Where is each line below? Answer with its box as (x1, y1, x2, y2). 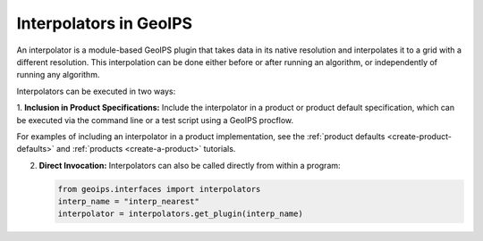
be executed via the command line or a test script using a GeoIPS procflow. (16, 114, 294, 125)
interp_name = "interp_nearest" (57, 196, 200, 207)
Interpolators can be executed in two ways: (16, 86, 176, 96)
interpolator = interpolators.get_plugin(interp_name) (57, 209, 303, 219)
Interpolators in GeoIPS (16, 13, 192, 33)
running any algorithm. (16, 70, 100, 80)
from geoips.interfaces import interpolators (57, 184, 261, 194)
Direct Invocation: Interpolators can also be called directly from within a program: (38, 160, 341, 170)
